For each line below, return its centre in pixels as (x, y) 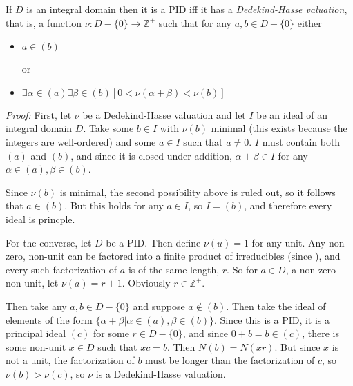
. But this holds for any (114, 205)
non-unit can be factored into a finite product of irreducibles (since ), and (184, 256)
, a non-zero (311, 269)
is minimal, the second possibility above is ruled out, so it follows (198, 192)
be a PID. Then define (153, 242)
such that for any (195, 22)
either (309, 22)
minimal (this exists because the (279, 128)
